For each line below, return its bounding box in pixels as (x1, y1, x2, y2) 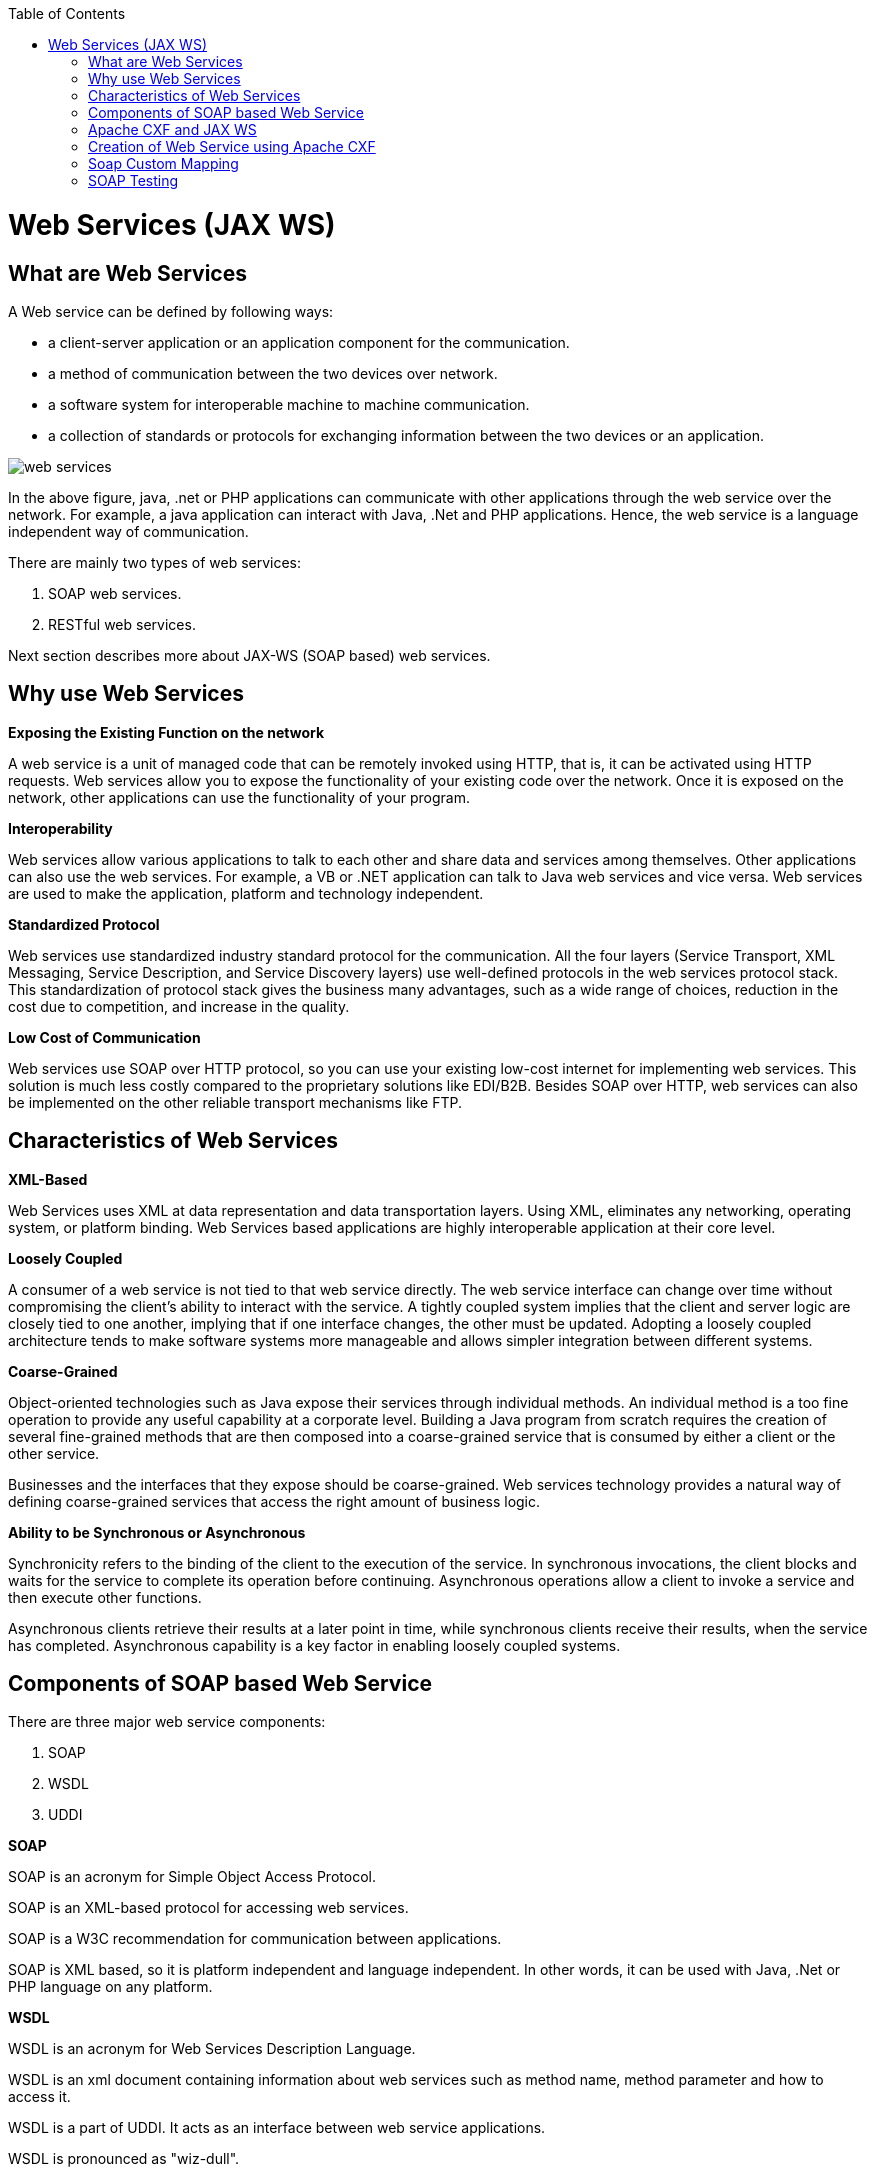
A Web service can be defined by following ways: (8, 302, 334, 320)
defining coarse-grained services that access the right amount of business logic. (8, 1492, 541, 1510)
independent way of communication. (8, 522, 249, 540)
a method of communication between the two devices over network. (48, 364, 498, 382)
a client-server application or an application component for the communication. (48, 333, 570, 351)
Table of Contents (8, 5, 126, 22)
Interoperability (8, 819, 113, 837)
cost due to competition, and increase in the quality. (8, 997, 350, 1015)
